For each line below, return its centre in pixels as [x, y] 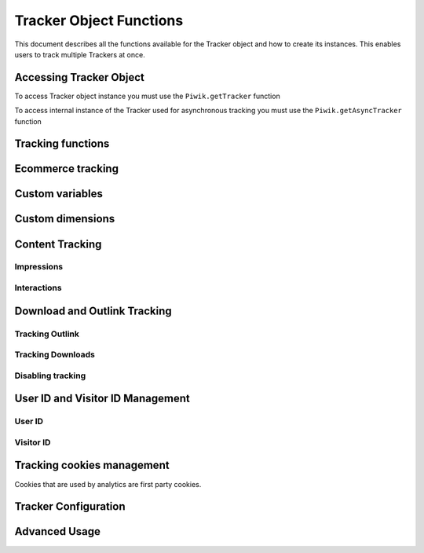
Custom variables [59, 194]
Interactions [38, 288]
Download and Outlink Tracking [93, 311]
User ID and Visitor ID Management [102, 399]
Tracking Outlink [47, 334]
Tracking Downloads [55, 355]
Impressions [38, 267]
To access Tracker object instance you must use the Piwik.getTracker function [147, 96]
